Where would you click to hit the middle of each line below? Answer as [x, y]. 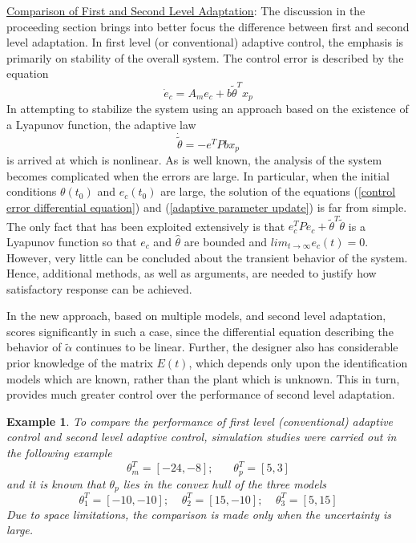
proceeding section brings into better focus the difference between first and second [208, 26]
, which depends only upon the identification [298, 363]
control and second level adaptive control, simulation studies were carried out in [202, 437]
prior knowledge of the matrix [80, 363]
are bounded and [225, 241]
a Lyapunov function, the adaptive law [101, 124]
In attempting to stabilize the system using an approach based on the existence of [208, 109]
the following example [59, 453]
